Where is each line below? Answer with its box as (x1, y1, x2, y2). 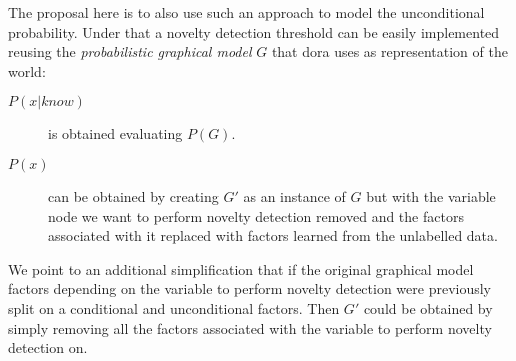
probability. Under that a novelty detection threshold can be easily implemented (8, 21, 500, 42)
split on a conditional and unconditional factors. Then (8, 297, 340, 318)
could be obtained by (363, 297, 493, 318)
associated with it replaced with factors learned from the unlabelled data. (48, 225, 498, 246)
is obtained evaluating (48, 123, 183, 144)
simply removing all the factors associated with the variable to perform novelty (8, 317, 492, 338)
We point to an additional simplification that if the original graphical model (8, 258, 474, 279)
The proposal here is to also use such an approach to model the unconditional (8, 2, 485, 22)
